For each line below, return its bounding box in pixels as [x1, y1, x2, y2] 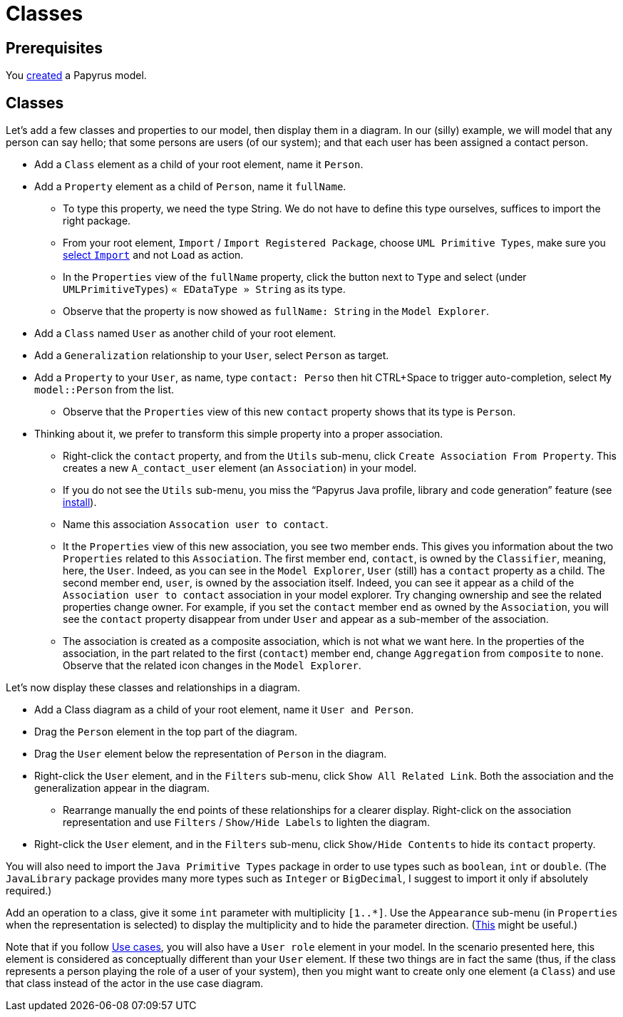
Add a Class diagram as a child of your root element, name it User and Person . [34, 703, 414, 716]
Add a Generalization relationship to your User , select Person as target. [34, 349, 389, 362]
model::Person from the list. [34, 383, 175, 396]
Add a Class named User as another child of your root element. [34, 327, 336, 340]
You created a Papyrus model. [6, 69, 147, 82]
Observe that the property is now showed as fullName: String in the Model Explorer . [63, 305, 489, 318]
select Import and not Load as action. [63, 249, 244, 262]
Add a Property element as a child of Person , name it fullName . [34, 180, 346, 193]
